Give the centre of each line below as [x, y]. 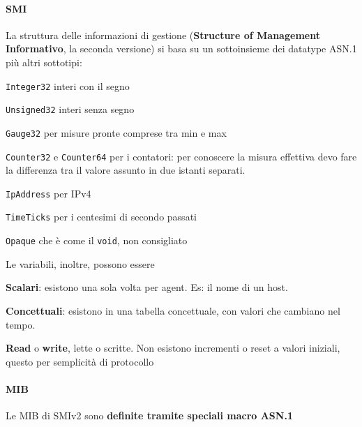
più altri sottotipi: [44, 62]
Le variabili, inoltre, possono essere [80, 263]
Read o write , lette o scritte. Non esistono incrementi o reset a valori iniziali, [173, 348]
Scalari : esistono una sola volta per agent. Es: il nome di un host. [147, 287]
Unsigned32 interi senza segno [70, 109]
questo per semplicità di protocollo [80, 361]
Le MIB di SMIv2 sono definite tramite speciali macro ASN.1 [149, 415]
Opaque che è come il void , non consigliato [97, 240]
